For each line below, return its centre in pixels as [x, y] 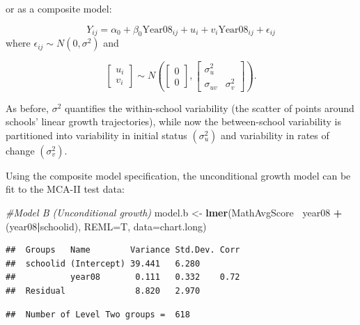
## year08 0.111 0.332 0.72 [123, 277]
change [20, 150]
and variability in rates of [275, 135]
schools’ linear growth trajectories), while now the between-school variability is [174, 121]
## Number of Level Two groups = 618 [98, 314]
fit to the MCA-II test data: [65, 189]
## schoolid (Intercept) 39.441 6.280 [103, 263]
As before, [27, 108]
